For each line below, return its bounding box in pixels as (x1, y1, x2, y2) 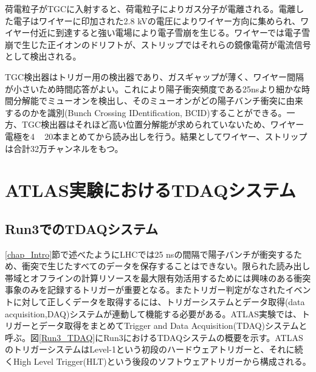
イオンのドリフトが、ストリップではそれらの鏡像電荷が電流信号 (55, 38, 311, 50)
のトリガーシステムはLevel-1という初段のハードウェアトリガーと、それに (5, 343, 295, 356)
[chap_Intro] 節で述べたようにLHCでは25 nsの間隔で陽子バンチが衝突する (5, 247, 294, 260)
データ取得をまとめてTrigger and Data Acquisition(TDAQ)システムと (38, 319, 307, 332)
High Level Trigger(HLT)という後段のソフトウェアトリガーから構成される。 (13, 355, 311, 368)
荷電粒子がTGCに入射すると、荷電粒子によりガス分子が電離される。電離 (5, 2, 296, 15)
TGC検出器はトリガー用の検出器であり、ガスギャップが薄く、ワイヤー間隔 (5, 70, 304, 83)
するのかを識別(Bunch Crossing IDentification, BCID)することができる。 (5, 106, 287, 119)
